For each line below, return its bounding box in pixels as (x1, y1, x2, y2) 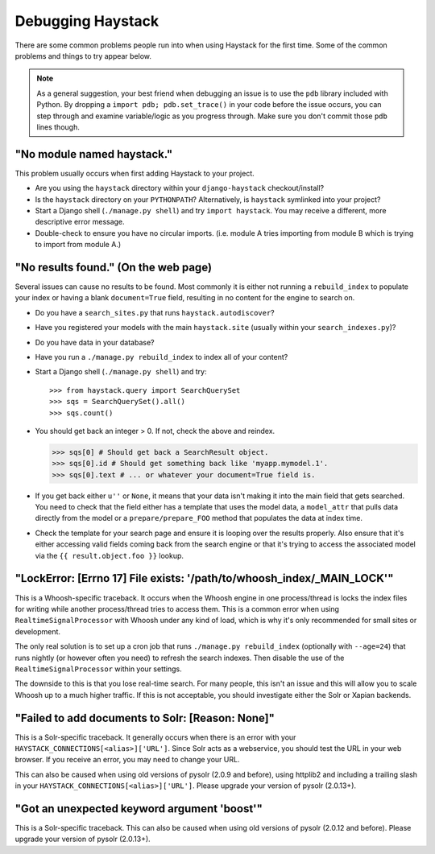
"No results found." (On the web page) (14, 260, 213, 274)
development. (14, 626, 60, 636)
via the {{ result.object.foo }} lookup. (35, 551, 184, 560)
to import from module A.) (35, 240, 122, 250)
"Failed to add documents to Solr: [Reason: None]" (14, 711, 275, 724)
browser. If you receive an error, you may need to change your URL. (14, 755, 240, 765)
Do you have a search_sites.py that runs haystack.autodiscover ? (35, 307, 275, 317)
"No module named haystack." (14, 147, 173, 161)
